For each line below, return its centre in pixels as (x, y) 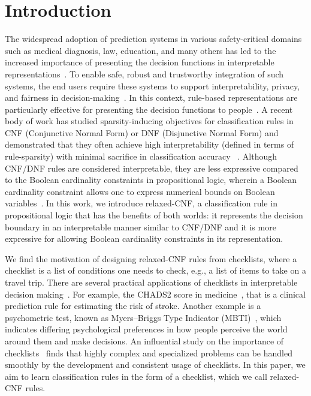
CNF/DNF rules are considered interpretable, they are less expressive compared (152, 168)
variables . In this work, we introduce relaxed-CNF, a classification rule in (141, 203)
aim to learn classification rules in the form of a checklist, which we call (136, 376)
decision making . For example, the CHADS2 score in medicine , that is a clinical (155, 294)
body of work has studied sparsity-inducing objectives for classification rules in (149, 121)
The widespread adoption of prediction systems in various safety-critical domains (153, 39)
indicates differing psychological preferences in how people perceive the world (146, 329)
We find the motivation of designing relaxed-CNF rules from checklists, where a (151, 258)
